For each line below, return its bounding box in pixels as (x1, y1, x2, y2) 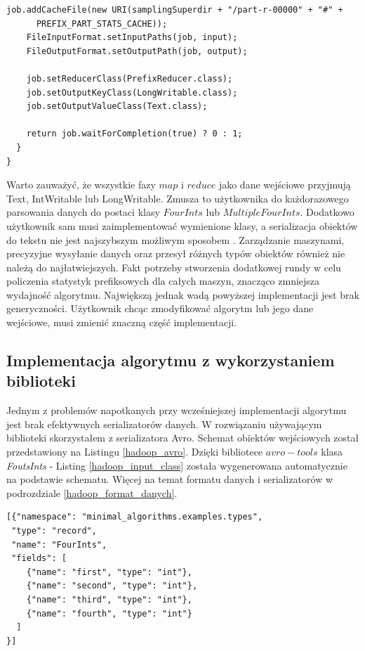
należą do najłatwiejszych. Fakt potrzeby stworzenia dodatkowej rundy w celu (6, 259, 341, 274)
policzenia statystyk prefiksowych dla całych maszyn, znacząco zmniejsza (6, 273, 320, 288)
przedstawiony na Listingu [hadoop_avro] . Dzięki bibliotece (6, 444, 263, 459)
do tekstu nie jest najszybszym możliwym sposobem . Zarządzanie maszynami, (6, 232, 345, 247)
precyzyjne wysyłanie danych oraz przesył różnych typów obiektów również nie (6, 246, 345, 261)
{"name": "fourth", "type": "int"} (26, 608, 192, 619)
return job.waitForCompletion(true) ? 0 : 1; (26, 129, 243, 139)
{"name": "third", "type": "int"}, (26, 594, 192, 605)
